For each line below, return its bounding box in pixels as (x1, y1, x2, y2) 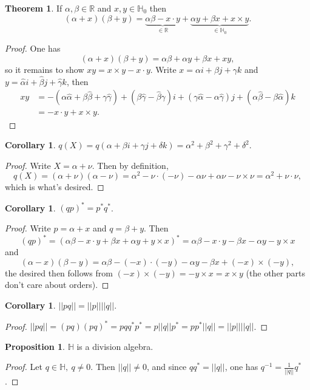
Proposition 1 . (5, 340, 65, 352)
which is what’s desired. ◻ (5, 180, 104, 193)
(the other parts (246, 266, 305, 279)
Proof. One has (5, 42, 61, 55)
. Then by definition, (92, 159, 169, 171)
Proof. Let (5, 360, 42, 373)
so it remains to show (5, 63, 84, 76)
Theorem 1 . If (5, 2, 62, 14)
